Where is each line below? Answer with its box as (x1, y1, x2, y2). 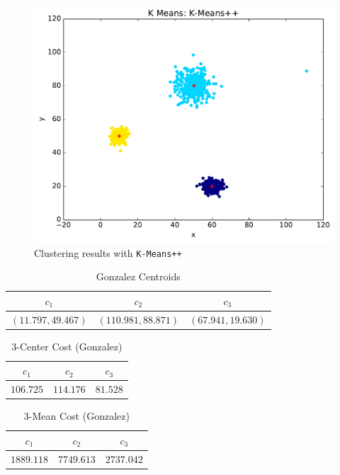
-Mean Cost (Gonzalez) (28, 408, 130, 423)
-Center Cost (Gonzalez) (16, 338, 123, 353)
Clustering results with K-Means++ (34, 245, 182, 260)
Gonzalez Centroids (96, 269, 181, 284)
